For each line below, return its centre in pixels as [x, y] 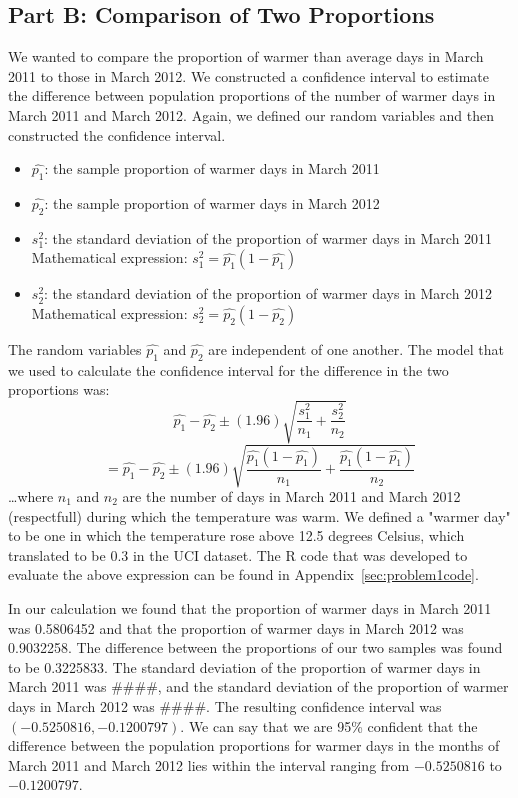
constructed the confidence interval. [117, 134]
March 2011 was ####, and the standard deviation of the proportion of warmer [258, 686]
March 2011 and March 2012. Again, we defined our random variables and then [251, 114]
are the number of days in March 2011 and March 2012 [291, 496]
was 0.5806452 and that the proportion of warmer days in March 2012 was [236, 627]
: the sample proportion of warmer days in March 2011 [212, 168]
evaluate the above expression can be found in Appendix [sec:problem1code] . [243, 574]
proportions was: [59, 389]
